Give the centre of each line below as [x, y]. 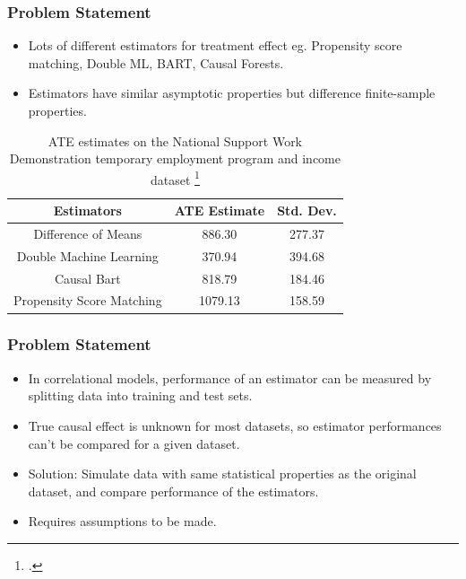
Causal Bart [87, 278]
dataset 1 [175, 178]
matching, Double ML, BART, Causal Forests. [156, 62]
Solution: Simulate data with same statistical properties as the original [222, 474]
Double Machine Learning [87, 255]
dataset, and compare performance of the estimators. [173, 491]
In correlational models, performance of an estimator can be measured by [230, 377]
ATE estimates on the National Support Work [175, 140]
